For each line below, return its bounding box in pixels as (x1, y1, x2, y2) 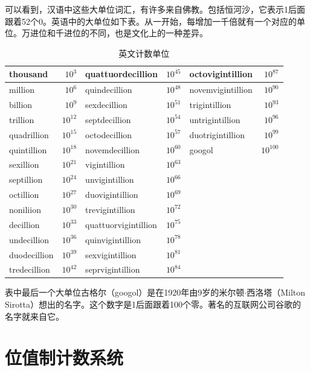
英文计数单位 (118, 46, 170, 59)
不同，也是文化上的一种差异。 (89, 27, 208, 39)
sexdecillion (85, 98, 128, 111)
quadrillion (9, 128, 49, 141)
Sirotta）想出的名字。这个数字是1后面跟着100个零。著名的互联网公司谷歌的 (5, 298, 302, 311)
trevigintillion (85, 203, 135, 215)
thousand (9, 68, 48, 80)
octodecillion (85, 128, 132, 141)
